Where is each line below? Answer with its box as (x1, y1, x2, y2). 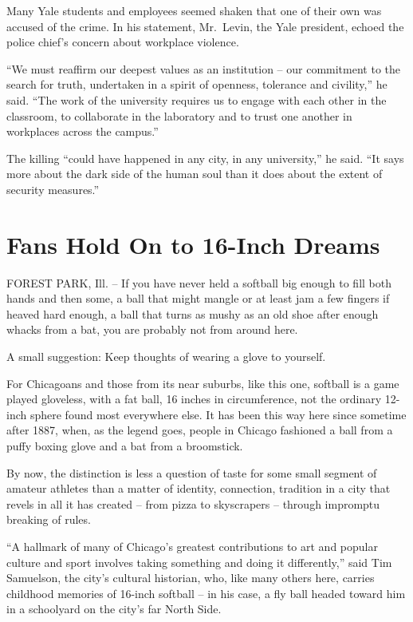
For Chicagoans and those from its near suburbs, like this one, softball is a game (6, 374, 399, 391)
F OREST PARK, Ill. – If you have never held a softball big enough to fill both (6, 274, 391, 291)
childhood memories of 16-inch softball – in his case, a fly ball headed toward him (6, 584, 406, 601)
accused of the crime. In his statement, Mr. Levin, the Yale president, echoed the (6, 18, 404, 34)
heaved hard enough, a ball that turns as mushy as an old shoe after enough (6, 305, 379, 322)
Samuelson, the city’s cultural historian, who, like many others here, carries (6, 569, 375, 586)
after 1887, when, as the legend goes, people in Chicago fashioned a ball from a (6, 422, 393, 438)
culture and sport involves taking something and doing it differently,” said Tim (6, 553, 392, 570)
